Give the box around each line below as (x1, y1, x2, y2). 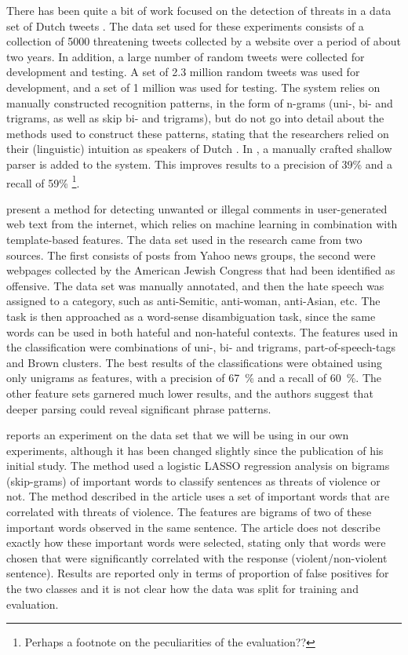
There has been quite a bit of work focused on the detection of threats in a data (6, 2, 392, 18)
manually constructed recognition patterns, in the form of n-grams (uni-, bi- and (6, 94, 393, 111)
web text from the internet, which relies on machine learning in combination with (6, 216, 398, 232)
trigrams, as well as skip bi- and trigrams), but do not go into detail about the (6, 110, 384, 126)
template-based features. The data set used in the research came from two (6, 231, 362, 247)
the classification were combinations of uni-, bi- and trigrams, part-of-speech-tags (6, 339, 396, 355)
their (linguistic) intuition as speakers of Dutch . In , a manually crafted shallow (6, 140, 392, 157)
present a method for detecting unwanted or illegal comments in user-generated (6, 200, 388, 217)
